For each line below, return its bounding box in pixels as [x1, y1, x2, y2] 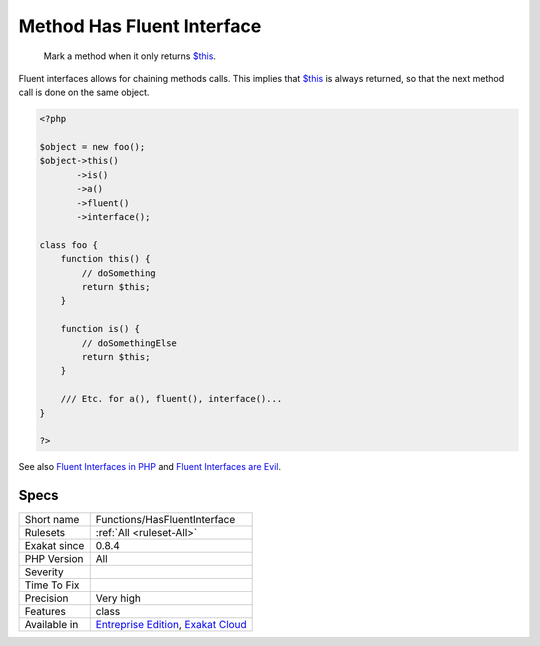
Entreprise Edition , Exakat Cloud [95, 618, 247, 632]
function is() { [60, 323, 140, 335]
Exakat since [24, 539, 85, 553]
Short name [24, 513, 80, 527]
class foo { [39, 239, 99, 250]
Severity [24, 565, 64, 579]
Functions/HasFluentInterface [95, 513, 236, 527]
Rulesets [24, 526, 65, 540]
